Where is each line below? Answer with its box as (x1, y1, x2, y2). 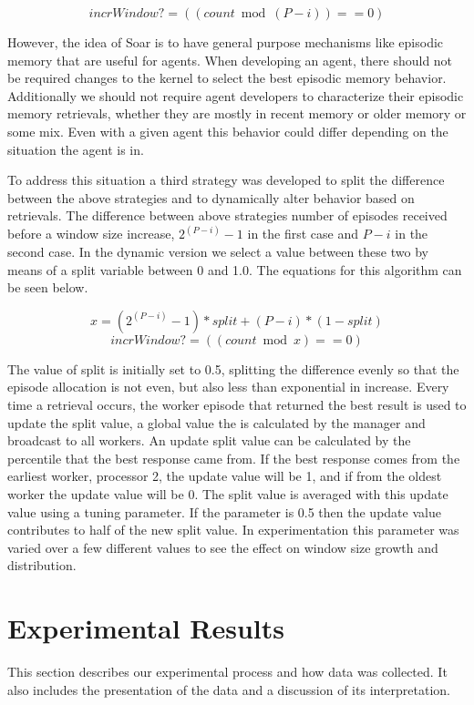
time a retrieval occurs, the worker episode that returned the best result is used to (7, 394, 467, 414)
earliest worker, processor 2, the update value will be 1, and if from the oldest (7, 466, 442, 485)
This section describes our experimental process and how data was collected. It (7, 662, 448, 680)
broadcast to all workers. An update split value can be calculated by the (7, 431, 411, 450)
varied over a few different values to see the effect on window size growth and (7, 537, 438, 557)
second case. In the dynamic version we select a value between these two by (7, 241, 428, 261)
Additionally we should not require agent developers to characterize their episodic (7, 86, 464, 105)
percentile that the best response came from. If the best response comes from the (7, 448, 460, 467)
